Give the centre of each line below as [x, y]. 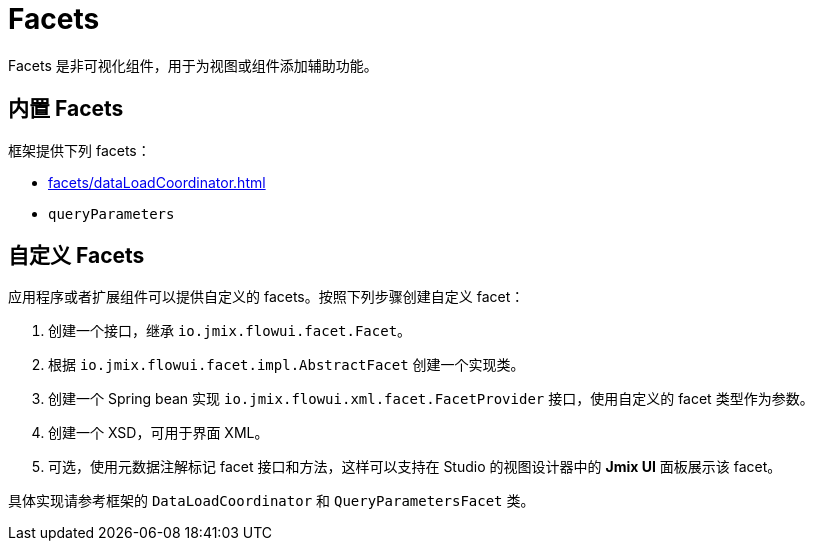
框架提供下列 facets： [79, 150]
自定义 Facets [76, 256]
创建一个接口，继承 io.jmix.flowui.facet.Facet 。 [230, 331]
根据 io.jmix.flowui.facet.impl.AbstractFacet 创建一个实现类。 [286, 365]
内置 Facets [66, 109]
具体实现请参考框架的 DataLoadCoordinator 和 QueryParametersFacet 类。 [271, 501]
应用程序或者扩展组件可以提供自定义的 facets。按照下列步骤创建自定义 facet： [266, 297]
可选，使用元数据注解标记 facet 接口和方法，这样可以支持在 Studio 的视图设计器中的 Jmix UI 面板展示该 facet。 [415, 467]
